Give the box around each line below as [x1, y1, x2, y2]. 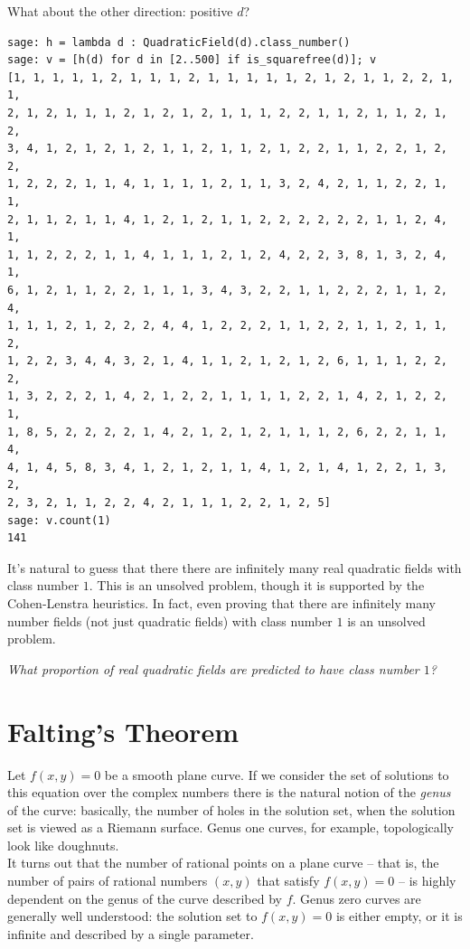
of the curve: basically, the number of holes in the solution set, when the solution [7, 800, 456, 819]
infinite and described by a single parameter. [7, 924, 254, 943]
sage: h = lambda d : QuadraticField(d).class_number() [7, 35, 351, 49]
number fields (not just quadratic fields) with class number [7, 611, 333, 630]
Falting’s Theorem [7, 712, 239, 749]
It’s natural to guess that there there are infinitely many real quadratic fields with [7, 558, 462, 577]
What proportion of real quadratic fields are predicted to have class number [7, 659, 419, 678]
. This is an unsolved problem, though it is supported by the [89, 576, 425, 595]
